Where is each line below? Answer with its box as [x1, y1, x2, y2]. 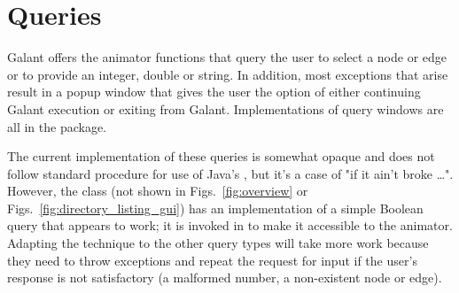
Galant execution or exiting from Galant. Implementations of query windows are [7, 99, 444, 118]
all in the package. [7, 117, 106, 135]
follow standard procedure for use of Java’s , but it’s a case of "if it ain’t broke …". [7, 164, 454, 182]
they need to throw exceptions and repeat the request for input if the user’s [7, 251, 417, 269]
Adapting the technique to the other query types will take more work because [7, 234, 429, 252]
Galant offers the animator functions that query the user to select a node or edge [7, 48, 447, 66]
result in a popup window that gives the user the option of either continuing [7, 82, 421, 101]
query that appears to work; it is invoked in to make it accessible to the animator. [7, 216, 453, 235]
